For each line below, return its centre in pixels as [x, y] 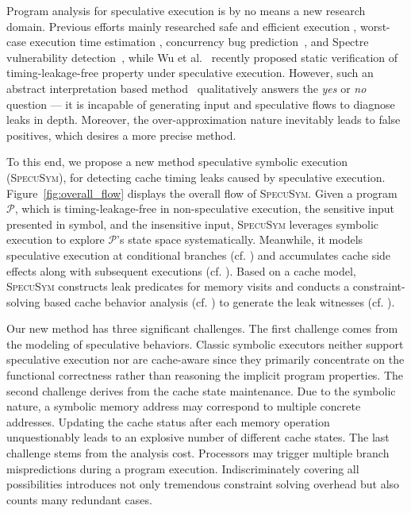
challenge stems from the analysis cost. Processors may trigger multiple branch [198, 453]
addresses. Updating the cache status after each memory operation [168, 421]
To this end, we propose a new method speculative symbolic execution [177, 162]
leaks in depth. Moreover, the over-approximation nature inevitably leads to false [204, 120]
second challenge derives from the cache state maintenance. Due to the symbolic [201, 390]
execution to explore [56, 239]
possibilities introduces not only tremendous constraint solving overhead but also [203, 484]
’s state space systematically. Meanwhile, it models [240, 239]
